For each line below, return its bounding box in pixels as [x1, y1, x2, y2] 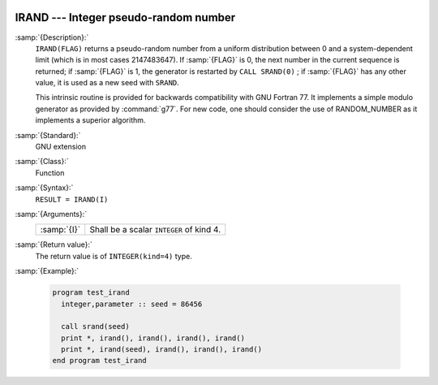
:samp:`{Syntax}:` [15, 183, 74, 192]
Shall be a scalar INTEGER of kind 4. [89, 224, 221, 236]
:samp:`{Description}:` [15, 32, 89, 42]
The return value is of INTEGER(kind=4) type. [35, 251, 192, 261]
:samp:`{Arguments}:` [15, 209, 88, 218]
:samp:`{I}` [40, 224, 81, 236]
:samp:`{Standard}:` [15, 130, 81, 140]
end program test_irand [52, 356, 148, 366]
